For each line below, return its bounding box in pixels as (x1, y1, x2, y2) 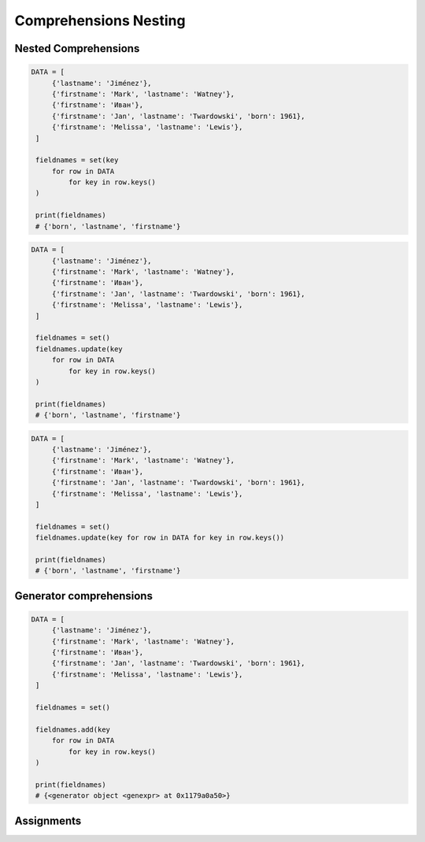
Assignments (14, 814, 82, 827)
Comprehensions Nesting (14, 12, 186, 29)
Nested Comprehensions (14, 42, 140, 55)
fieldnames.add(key (35, 725, 110, 734)
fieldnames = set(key (35, 156, 119, 165)
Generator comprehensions (14, 589, 153, 603)
